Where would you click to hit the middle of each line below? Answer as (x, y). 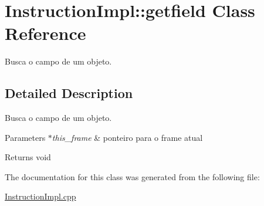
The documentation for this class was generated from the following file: (132, 176)
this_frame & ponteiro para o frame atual (127, 137)
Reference (45, 33)
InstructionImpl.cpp (40, 196)
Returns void (28, 157)
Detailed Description (69, 93)
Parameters (25, 137)
